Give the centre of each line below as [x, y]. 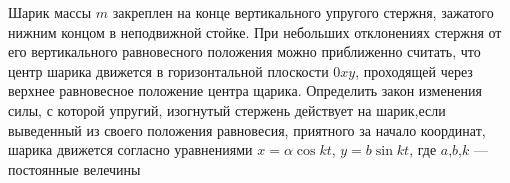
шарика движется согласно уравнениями [130, 149]
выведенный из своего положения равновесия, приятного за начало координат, [247, 129]
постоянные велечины [74, 168]
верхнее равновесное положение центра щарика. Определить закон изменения [245, 90]
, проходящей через [414, 70]
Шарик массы [50, 12]
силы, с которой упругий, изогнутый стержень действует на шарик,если [227, 109]
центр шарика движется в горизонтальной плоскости [168, 70]
